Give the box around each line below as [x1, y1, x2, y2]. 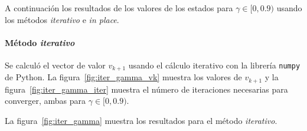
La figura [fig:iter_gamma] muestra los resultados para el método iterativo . [5, 114, 277, 127]
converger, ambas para [5, 94, 86, 107]
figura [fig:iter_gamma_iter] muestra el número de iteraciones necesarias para [5, 83, 288, 95]
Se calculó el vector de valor [5, 58, 106, 71]
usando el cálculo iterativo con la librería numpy [128, 58, 301, 71]
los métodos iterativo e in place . [5, 13, 119, 25]
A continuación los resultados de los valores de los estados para [5, 2, 233, 14]
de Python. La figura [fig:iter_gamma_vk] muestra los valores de [5, 71, 242, 83]
